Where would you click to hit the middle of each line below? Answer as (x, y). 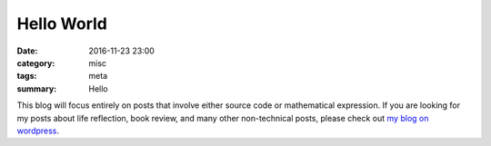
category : (36, 63)
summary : (37, 88)
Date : (27, 51)
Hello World (62, 24)
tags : (27, 76)
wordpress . (38, 131)
